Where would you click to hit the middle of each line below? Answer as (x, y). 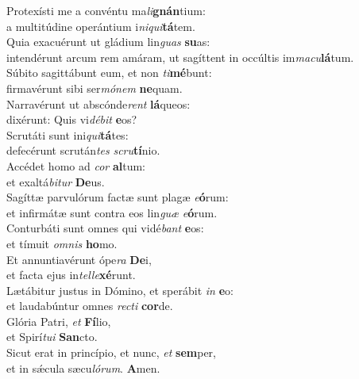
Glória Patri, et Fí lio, (59, 321)
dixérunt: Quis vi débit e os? (72, 119)
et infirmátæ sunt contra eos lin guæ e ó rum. (112, 212)
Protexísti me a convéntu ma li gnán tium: (106, 10)
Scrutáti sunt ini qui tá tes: (68, 134)
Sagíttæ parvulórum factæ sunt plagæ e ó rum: (118, 197)
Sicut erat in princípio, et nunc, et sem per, (111, 352)
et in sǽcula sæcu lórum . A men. (83, 368)
